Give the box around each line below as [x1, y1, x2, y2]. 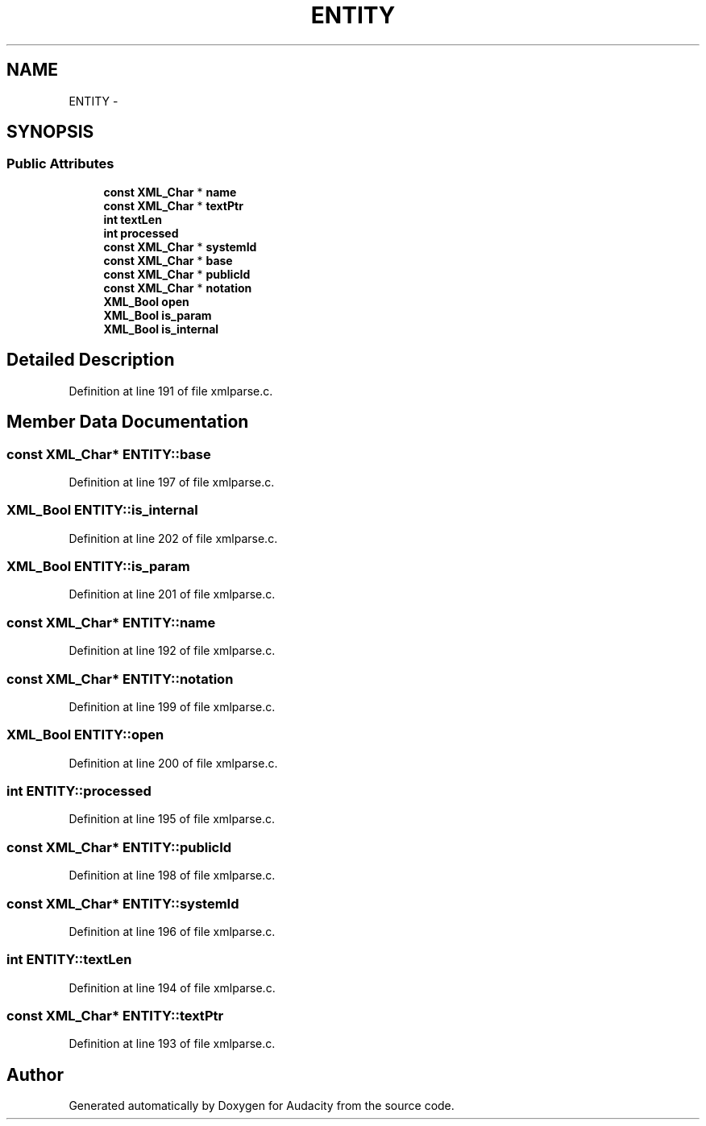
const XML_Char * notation [103, 280, 252, 295]
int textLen [103, 212, 162, 226]
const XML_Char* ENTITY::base [6, 445, 211, 462]
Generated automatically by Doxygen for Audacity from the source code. [69, 1099, 455, 1113]
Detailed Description [6, 350, 175, 371]
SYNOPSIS [6, 122, 94, 143]
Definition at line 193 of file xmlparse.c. [69, 1037, 276, 1051]
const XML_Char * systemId [103, 239, 257, 254]
